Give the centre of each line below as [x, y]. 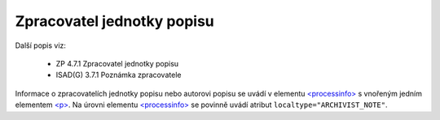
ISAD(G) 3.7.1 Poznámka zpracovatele [119, 75]
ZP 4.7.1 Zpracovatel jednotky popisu [117, 63]
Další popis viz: [41, 45]
